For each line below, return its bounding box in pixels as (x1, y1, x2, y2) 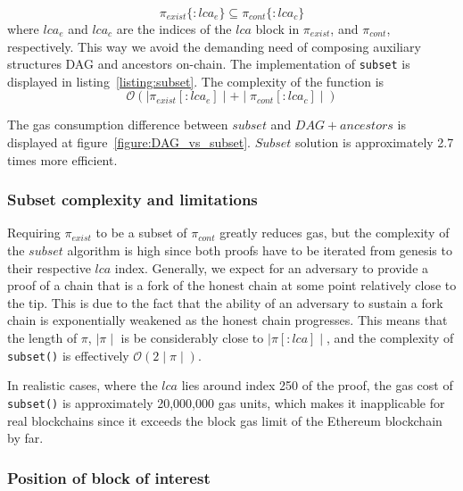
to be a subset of (95, 223, 187, 242)
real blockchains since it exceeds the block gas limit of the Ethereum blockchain (7, 411, 442, 429)
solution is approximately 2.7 (295, 133, 454, 152)
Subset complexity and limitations (7, 188, 258, 211)
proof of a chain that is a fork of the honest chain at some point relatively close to (7, 276, 457, 295)
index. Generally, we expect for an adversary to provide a (114, 258, 429, 277)
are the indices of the (116, 20, 232, 37)
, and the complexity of (327, 329, 454, 346)
